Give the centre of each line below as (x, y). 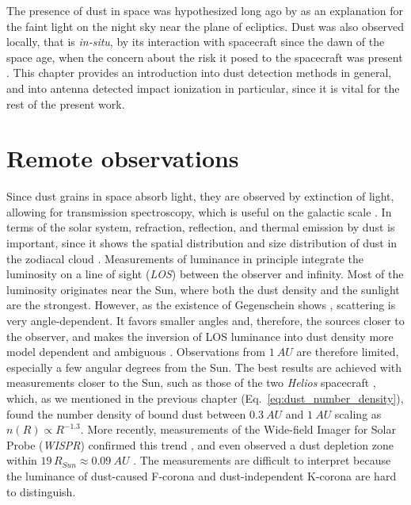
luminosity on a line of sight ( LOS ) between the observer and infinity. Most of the (205, 274)
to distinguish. (41, 491)
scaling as (358, 413)
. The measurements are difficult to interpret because (262, 460)
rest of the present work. (66, 103)
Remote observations (123, 158)
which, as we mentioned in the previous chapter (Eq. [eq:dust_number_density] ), (205, 398)
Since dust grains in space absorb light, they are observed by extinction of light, (200, 196)
